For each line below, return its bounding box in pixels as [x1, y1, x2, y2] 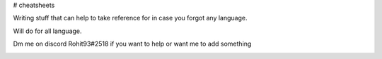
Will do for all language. [13, 27, 82, 35]
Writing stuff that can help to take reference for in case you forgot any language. [13, 14, 248, 22]
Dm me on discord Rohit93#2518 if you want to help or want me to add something [13, 39, 252, 48]
